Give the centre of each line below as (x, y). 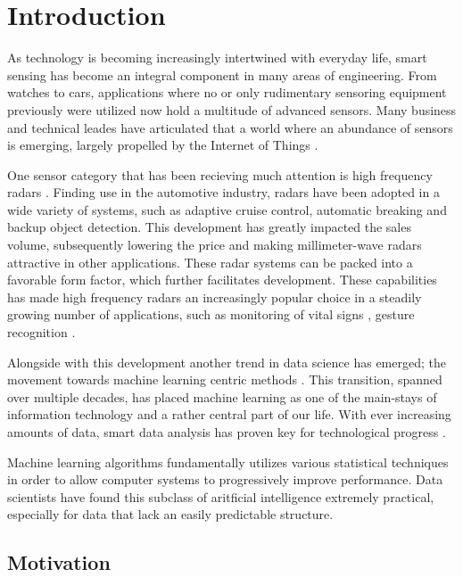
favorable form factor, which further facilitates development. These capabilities (222, 280)
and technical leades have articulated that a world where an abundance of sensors (230, 127)
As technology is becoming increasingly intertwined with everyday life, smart (217, 58)
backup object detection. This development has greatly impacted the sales (209, 227)
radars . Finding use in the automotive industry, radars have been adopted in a (223, 192)
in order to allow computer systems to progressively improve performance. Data (225, 479)
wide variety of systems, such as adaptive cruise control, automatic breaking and (227, 209)
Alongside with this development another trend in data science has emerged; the (227, 362)
